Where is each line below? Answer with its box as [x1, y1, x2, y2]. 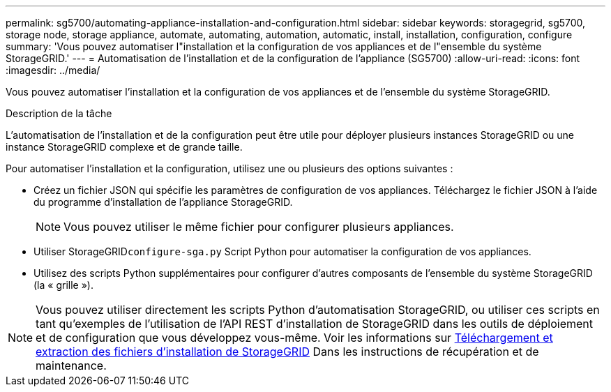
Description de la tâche [6, 107, 112, 119]
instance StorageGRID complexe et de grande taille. [6, 141, 243, 153]
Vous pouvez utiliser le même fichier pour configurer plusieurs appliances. [63, 220, 454, 234]
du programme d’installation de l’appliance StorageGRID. [33, 196, 293, 208]
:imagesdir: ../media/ [6, 64, 100, 76]
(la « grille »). [33, 279, 93, 291]
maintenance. [36, 359, 107, 372]
